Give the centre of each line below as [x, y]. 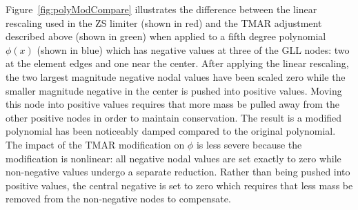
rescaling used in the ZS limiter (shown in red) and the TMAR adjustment [164, 22]
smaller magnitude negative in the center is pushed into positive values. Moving [174, 90]
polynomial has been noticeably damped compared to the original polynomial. [171, 131]
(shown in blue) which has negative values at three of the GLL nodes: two [193, 49]
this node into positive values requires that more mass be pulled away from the [172, 104]
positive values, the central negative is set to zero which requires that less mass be [179, 185]
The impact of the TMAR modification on [95, 144]
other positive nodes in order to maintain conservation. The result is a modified [174, 117]
